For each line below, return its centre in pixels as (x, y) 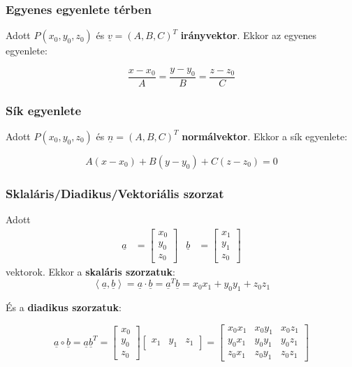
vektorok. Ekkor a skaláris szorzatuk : (90, 271)
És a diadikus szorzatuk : (64, 307)
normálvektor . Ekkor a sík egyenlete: (265, 136)
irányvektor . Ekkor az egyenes (248, 35)
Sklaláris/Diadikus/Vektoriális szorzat (115, 193)
